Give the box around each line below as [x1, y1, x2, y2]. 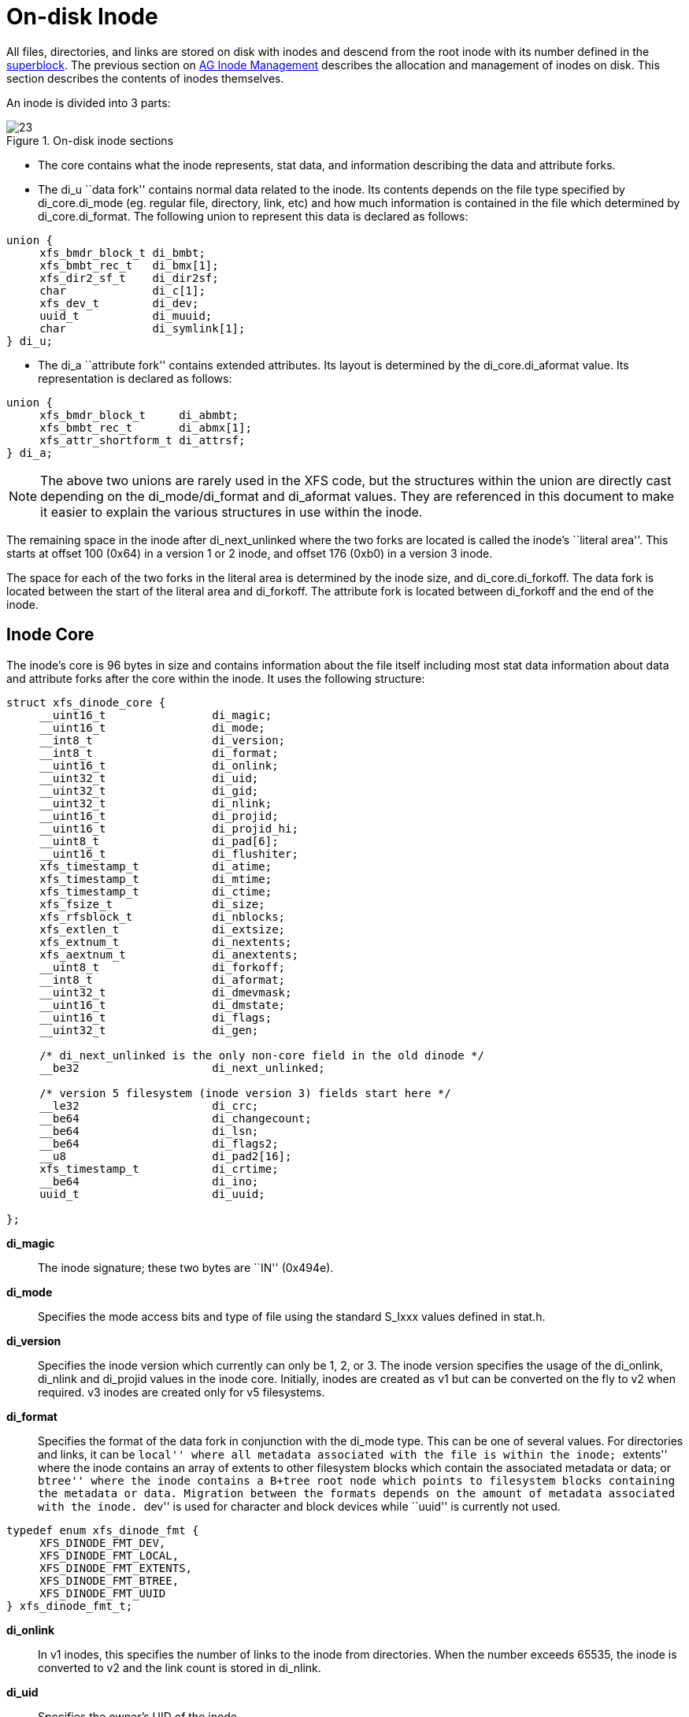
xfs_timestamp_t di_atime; [39, 859, 272, 873]
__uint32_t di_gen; [39, 1023, 259, 1037]
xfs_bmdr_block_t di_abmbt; [39, 408, 239, 421]
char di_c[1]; [39, 284, 206, 297]
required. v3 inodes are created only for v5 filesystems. [38, 1385, 325, 1399]
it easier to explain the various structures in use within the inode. [40, 503, 423, 520]
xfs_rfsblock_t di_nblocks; [39, 910, 286, 923]
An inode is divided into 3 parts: [6, 95, 171, 109]
